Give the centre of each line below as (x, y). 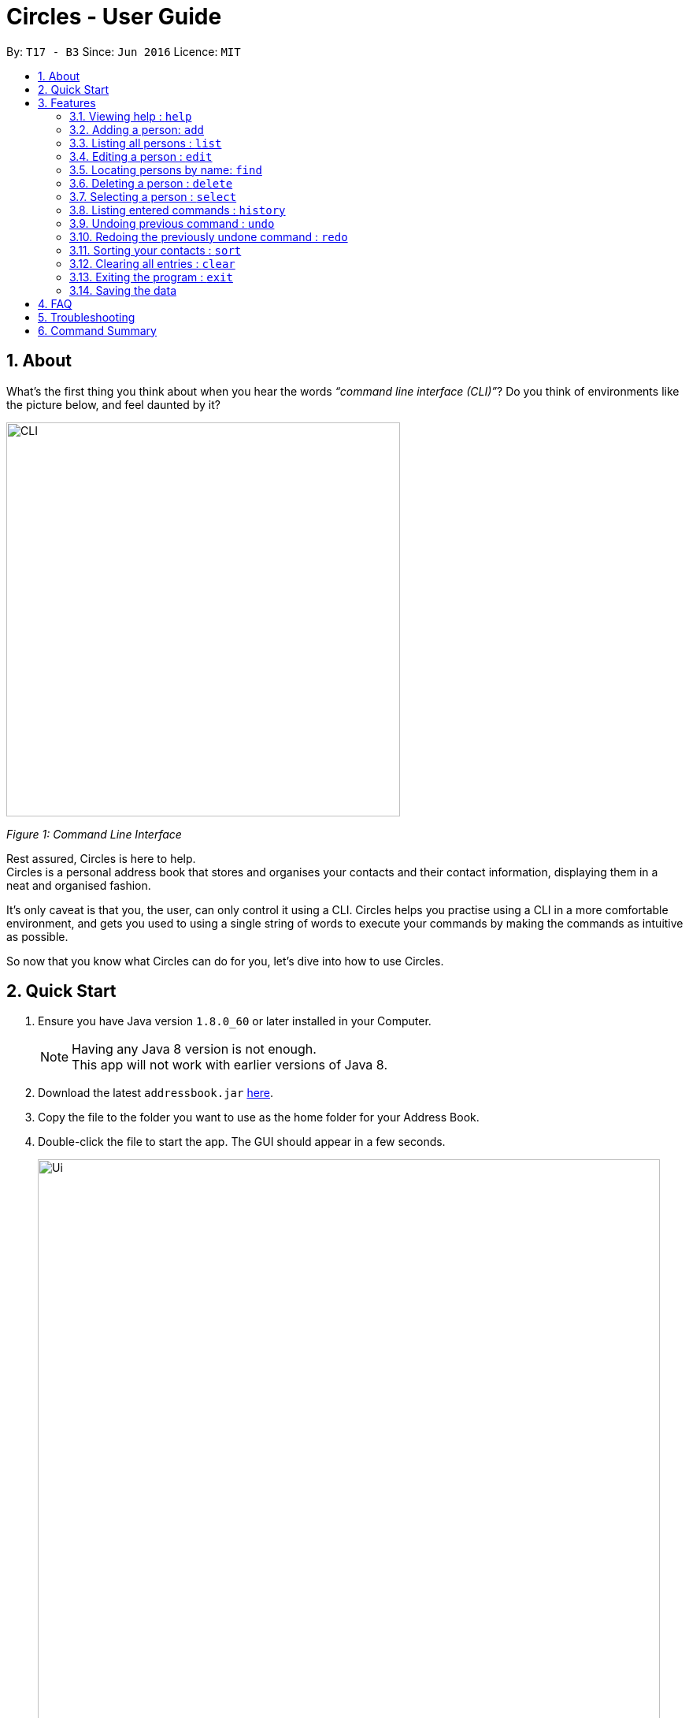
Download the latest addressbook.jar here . (156, 1093)
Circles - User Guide (114, 17)
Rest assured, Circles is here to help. (101, 858)
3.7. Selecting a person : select (153, 196)
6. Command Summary (97, 330)
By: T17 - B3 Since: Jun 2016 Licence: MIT (124, 51)
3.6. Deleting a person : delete (151, 183)
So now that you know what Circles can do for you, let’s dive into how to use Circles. (225, 961)
